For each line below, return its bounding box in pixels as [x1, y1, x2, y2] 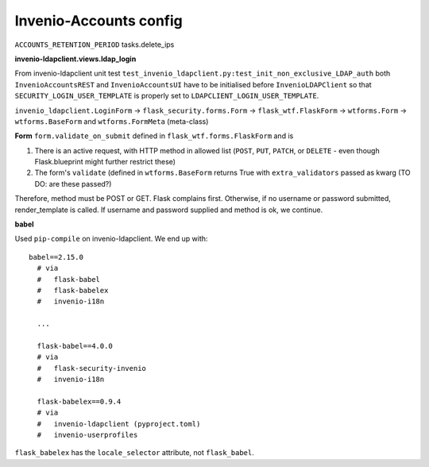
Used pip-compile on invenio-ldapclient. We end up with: [14, 234, 208, 244]
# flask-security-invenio [37, 364, 147, 372]
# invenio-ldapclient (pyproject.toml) [37, 419, 201, 428]
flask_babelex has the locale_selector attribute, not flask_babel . [14, 448, 254, 457]
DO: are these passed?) [34, 179, 112, 188]
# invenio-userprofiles [37, 430, 138, 440]
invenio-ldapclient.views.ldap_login [14, 54, 137, 64]
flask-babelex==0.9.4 [37, 397, 122, 406]
